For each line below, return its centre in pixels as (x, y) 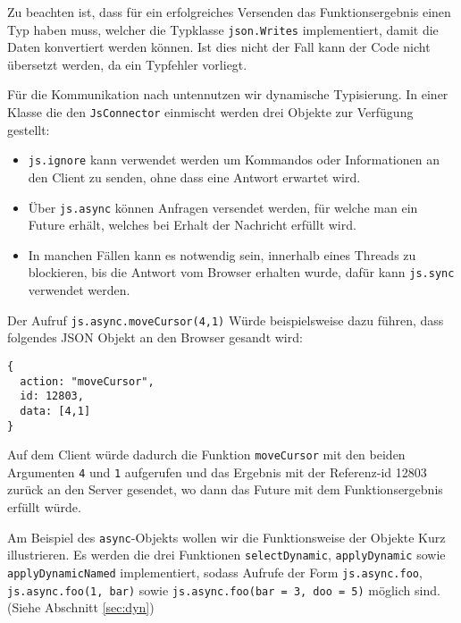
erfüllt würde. (44, 507)
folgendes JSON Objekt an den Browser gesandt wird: (155, 337)
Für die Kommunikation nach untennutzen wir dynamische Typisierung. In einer (228, 94)
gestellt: (29, 129)
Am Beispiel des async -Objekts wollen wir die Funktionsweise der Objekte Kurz (226, 537)
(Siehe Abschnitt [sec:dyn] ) (81, 607)
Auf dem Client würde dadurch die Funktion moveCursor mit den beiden (206, 455)
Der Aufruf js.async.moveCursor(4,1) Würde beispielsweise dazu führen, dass (226, 320)
